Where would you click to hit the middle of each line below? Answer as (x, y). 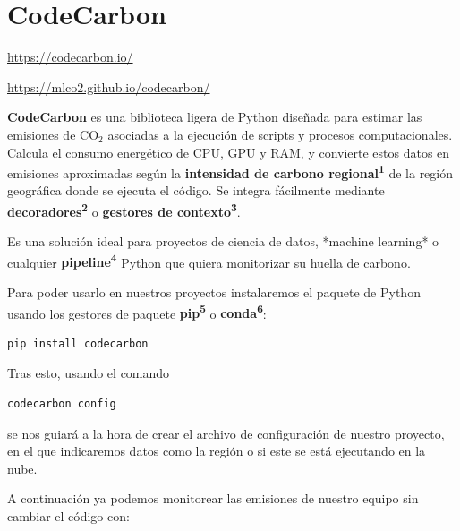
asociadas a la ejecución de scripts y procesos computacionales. (280, 134)
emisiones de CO (53, 134)
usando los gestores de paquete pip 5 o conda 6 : (137, 312)
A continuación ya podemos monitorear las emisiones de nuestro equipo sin (213, 498)
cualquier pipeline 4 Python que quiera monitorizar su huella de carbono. (209, 261)
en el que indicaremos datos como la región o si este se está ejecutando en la (217, 451)
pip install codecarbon (78, 343)
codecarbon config (62, 404)
